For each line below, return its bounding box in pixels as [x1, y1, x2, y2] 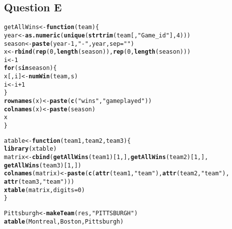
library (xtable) [4, 145, 57, 153]
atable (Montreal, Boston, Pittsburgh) [4, 218, 124, 225]
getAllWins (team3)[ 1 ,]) [4, 162, 82, 169]
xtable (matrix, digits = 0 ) [4, 186, 85, 194]
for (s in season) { [4, 65, 57, 72]
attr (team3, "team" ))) [4, 178, 75, 186]
